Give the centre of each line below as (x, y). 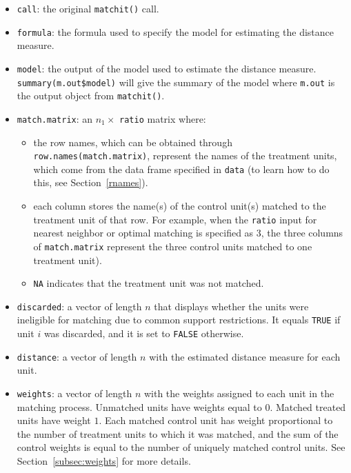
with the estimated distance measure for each (245, 356)
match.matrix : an (55, 118)
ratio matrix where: (163, 118)
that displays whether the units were (231, 306)
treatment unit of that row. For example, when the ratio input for (175, 219)
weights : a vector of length (74, 393)
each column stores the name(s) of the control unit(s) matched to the (180, 206)
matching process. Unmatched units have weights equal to (139, 406)
